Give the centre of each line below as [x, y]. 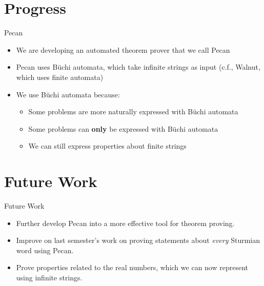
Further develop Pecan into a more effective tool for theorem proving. [125, 223]
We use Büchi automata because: [68, 94]
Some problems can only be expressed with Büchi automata [123, 128]
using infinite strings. [49, 277]
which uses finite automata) [60, 77]
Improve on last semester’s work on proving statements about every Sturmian [138, 240]
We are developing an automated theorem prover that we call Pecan [123, 49]
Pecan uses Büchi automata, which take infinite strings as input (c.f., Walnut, [138, 67]
